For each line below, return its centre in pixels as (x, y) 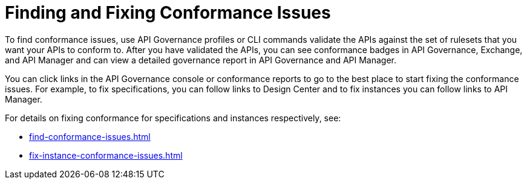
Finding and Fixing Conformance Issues (168, 13)
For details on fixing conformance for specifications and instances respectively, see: (173, 118)
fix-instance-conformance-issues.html (106, 155)
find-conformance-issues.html (90, 136)
